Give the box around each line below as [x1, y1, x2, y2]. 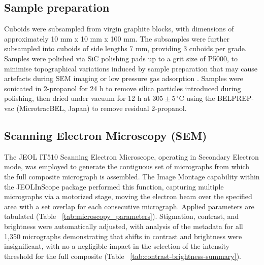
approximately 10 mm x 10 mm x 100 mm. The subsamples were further [4, 33, 230, 44]
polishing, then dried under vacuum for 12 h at [4, 93, 150, 103]
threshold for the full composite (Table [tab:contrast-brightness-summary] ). [4, 250, 241, 261]
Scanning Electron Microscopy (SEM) [4, 127, 207, 143]
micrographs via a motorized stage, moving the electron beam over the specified [4, 191, 252, 202]
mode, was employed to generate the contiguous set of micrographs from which [4, 161, 250, 172]
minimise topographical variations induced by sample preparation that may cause [4, 63, 258, 73]
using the [186, 93, 215, 103]
